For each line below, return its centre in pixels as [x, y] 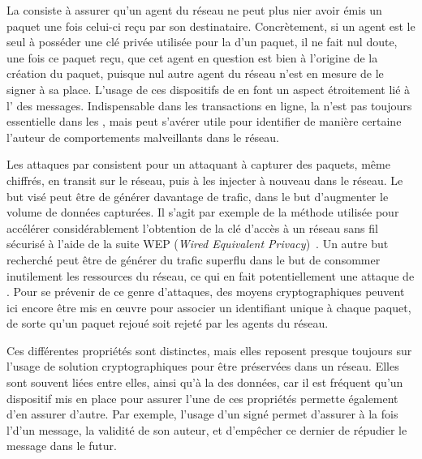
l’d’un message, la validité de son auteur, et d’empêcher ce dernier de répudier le [207, 429]
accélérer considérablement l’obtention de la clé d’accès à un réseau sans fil [192, 227]
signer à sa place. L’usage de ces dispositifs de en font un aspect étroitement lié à [209, 89]
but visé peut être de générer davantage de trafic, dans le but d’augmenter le [198, 196]
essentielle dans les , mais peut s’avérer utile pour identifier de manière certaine [204, 121]
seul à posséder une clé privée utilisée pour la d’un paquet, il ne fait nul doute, [202, 42]
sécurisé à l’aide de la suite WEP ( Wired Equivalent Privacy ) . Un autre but [198, 244]
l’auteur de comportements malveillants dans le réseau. [143, 137]
